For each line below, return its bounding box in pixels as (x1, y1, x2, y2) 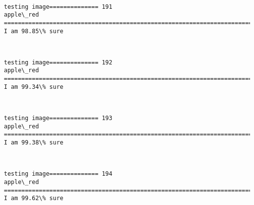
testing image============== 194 (4, 170, 112, 178)
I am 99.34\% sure (4, 83, 63, 90)
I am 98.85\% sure (4, 27, 63, 35)
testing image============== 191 (4, 3, 112, 10)
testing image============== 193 (4, 115, 112, 122)
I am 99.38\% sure (4, 139, 63, 146)
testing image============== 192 (4, 59, 112, 66)
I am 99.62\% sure (4, 195, 63, 202)
